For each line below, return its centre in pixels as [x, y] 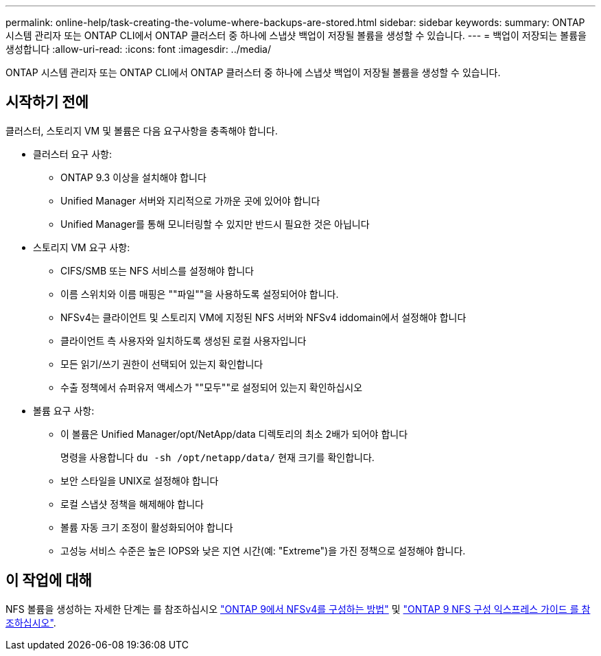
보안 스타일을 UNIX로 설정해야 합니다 [140, 480]
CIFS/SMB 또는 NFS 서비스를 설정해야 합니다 [157, 270]
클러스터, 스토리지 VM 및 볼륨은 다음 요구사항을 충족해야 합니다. [142, 130]
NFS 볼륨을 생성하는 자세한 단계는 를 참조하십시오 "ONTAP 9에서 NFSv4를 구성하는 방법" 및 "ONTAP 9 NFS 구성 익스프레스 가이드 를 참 [298, 609]
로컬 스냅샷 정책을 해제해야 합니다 [132, 504]
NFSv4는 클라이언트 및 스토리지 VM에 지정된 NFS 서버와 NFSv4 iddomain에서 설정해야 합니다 [263, 317]
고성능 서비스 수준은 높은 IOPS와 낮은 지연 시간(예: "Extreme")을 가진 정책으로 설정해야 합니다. [263, 550]
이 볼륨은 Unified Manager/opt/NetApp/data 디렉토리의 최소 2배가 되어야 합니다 [234, 434]
